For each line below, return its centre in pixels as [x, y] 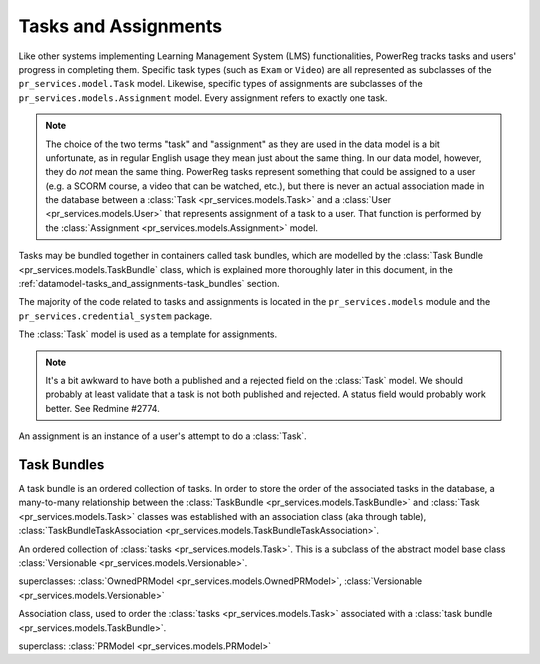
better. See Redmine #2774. [102, 408]
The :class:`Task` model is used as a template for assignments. [148, 334]
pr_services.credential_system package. [115, 316]
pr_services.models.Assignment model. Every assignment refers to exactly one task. [203, 97]
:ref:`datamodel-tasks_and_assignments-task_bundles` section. [149, 284]
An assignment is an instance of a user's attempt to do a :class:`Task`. [162, 436]
